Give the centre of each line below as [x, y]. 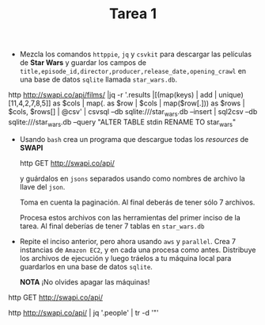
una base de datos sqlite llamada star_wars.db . [98, 79]
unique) [231, 95]
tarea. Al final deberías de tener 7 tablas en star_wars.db [112, 226]
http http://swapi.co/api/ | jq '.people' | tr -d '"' [84, 312]
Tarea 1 [133, 14]
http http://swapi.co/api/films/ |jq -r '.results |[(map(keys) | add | [113, 95]
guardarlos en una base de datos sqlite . [86, 266]
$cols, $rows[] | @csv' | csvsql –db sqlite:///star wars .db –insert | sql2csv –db [133, 113]
